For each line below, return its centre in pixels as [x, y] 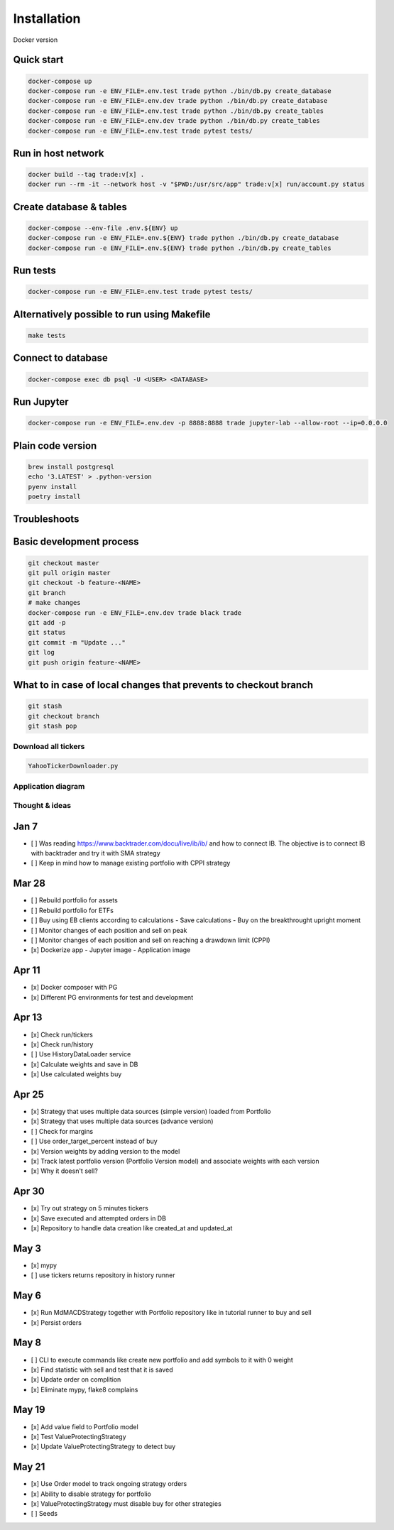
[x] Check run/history [62, 1044]
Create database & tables [70, 207]
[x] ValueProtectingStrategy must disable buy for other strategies [126, 1504]
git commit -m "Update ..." [77, 642]
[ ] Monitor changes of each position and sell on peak [109, 930]
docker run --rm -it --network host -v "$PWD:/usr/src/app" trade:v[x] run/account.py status [197, 184]
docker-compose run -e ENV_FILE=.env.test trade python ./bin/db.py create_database [180, 91]
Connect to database [60, 358]
